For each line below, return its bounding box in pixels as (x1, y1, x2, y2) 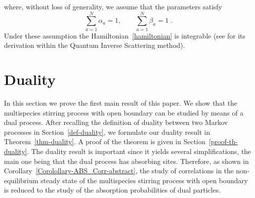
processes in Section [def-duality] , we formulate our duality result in (4, 126, 210, 137)
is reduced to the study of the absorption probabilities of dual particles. (4, 185, 221, 195)
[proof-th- (209, 136, 238, 147)
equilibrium (4, 175, 39, 185)
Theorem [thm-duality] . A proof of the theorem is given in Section (4, 136, 206, 147)
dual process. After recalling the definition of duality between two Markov (4, 117, 228, 127)
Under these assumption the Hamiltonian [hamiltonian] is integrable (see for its (4, 30, 246, 40)
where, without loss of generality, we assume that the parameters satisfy (4, 1, 222, 11)
